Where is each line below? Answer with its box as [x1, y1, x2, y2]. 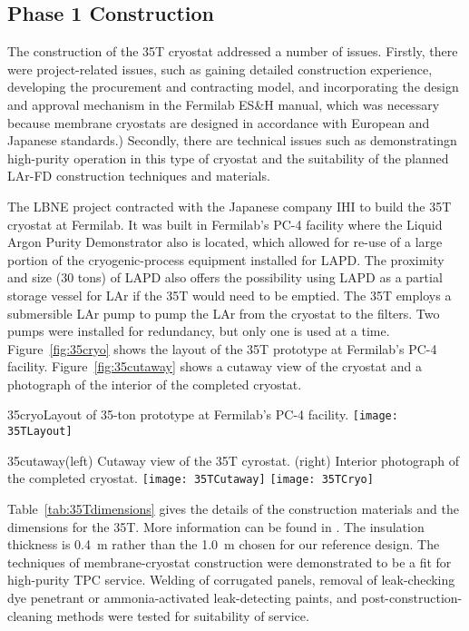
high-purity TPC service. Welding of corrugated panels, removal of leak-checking [7, 570, 455, 589]
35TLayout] [7, 425, 73, 439]
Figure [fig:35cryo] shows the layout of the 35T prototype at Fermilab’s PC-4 [7, 339, 437, 358]
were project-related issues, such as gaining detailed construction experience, [7, 59, 433, 78]
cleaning [7, 606, 53, 625]
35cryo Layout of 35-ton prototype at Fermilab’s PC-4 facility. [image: [7, 405, 398, 424]
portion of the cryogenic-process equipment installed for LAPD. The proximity [7, 250, 445, 269]
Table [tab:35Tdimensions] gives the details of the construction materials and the [7, 499, 459, 518]
